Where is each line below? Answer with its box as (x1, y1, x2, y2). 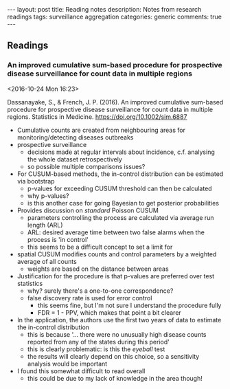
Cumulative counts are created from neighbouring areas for (16, 126, 185, 134)
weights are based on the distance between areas (27, 265, 170, 273)
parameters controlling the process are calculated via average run (27, 213, 214, 221)
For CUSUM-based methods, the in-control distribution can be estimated (16, 170, 224, 178)
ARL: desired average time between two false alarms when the (27, 228, 205, 236)
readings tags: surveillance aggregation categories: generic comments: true (7, 12, 222, 21)
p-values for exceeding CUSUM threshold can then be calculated (27, 184, 212, 192)
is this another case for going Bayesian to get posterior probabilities (27, 199, 220, 207)
